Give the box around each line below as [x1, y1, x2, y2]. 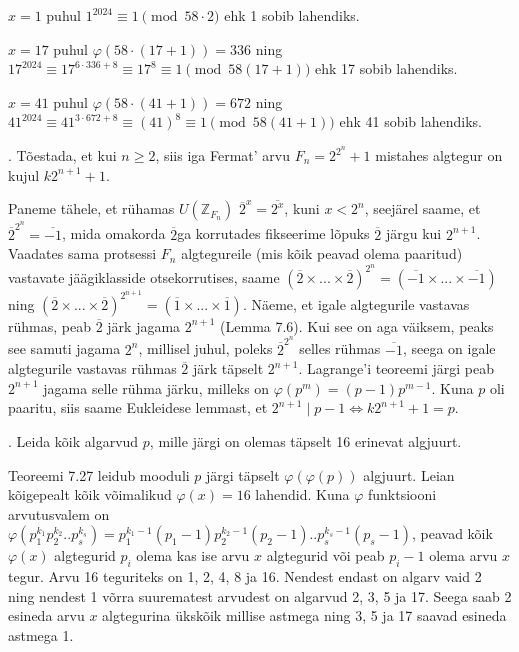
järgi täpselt [206, 464, 280, 485]
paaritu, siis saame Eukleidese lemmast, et [8, 397, 268, 418]
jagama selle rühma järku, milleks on [43, 377, 270, 398]
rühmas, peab [8, 315, 91, 336]
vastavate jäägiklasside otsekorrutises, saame [8, 266, 280, 287]
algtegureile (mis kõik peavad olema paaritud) [181, 243, 463, 264]
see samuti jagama [8, 338, 121, 359]
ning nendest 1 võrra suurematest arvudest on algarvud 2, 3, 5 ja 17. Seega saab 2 [8, 585, 512, 606]
